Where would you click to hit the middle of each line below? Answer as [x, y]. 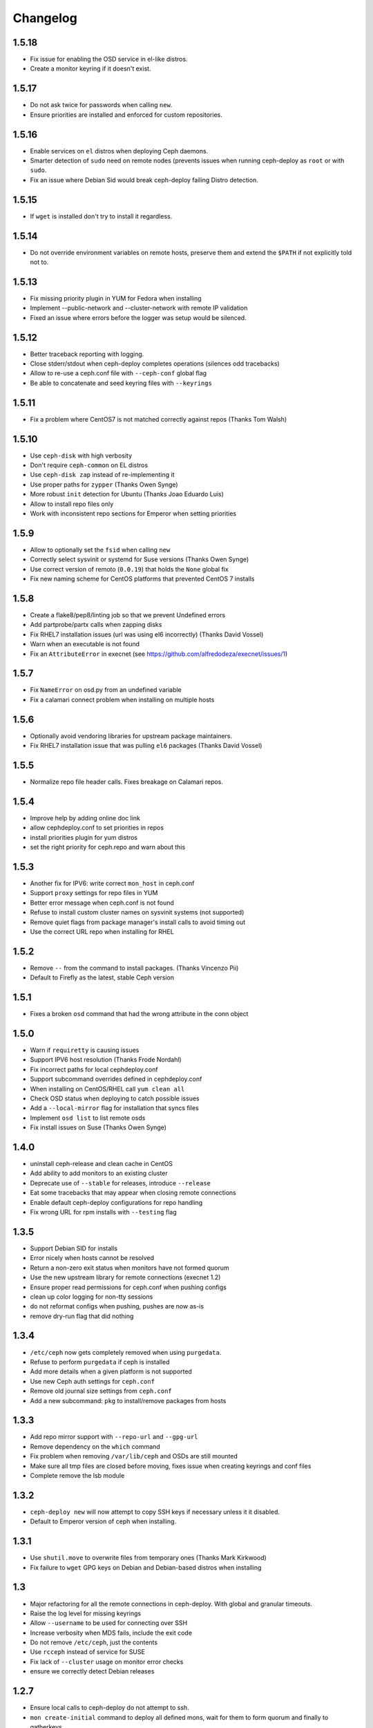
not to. [39, 262]
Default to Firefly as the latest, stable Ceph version [102, 977]
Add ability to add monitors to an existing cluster [99, 1173]
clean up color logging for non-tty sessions [92, 1297]
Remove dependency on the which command [95, 1446]
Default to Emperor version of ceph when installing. [103, 1521]
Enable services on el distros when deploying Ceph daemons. [119, 151]
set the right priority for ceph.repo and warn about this [108, 847]
